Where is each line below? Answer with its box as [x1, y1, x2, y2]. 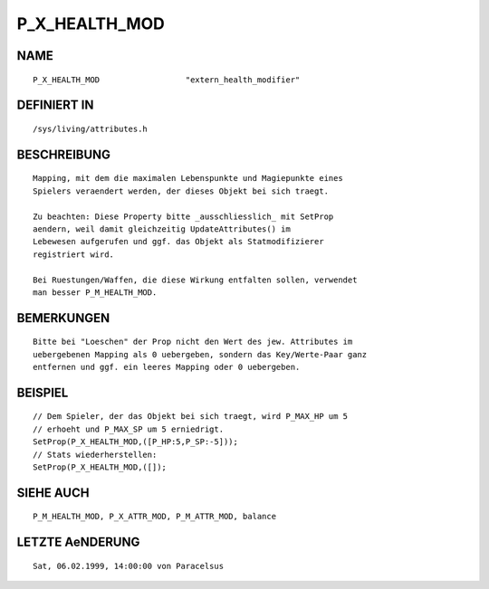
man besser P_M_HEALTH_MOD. [33, 287, 158, 298]
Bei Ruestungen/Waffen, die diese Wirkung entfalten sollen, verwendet [33, 274, 358, 285]
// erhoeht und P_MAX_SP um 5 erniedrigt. [33, 423, 225, 434]
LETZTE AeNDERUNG [16, 535, 140, 550]
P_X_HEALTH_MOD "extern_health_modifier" [33, 74, 301, 85]
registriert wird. [33, 249, 115, 260]
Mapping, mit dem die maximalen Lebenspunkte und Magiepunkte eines [33, 173, 343, 184]
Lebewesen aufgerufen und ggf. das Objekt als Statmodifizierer [33, 236, 325, 247]
